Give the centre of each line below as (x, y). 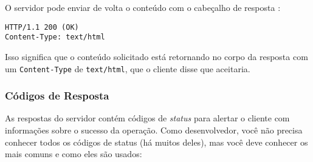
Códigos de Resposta (57, 96)
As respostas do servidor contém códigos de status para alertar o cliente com (147, 118)
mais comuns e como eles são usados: (74, 154)
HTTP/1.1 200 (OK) (42, 27)
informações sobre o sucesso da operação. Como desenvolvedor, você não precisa (154, 130)
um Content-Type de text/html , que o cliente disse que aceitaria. (128, 68)
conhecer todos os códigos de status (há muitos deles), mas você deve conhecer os (156, 142)
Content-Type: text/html (55, 37)
